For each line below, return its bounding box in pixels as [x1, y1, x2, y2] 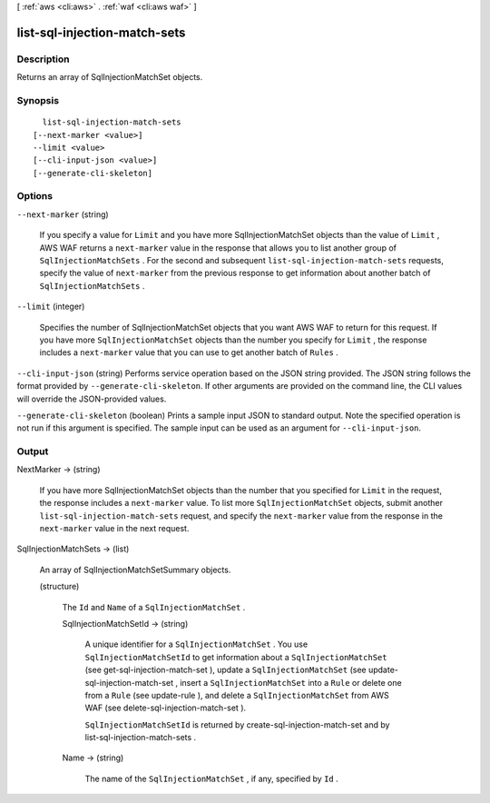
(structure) [39, 581, 80, 592]
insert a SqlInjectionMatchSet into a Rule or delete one [180, 677, 403, 688]
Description [16, 53, 70, 65]
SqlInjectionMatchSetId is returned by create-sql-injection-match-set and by [84, 719, 390, 730]
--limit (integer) [16, 301, 85, 312]
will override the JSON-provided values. [16, 393, 167, 404]
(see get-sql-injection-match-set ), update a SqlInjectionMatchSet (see [84, 664, 367, 676]
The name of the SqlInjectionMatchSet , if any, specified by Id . [84, 773, 339, 784]
